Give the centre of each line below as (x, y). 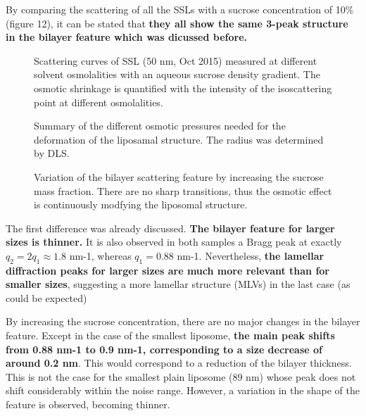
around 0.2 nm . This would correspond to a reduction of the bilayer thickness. (179, 363)
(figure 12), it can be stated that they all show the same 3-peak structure (177, 23)
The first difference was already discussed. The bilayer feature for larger (170, 228)
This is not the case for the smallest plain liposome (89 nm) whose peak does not (181, 376)
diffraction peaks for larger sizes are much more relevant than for (168, 270)
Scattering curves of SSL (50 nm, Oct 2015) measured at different (176, 60)
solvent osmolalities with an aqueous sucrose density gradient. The (177, 74)
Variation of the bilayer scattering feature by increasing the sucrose (179, 176)
